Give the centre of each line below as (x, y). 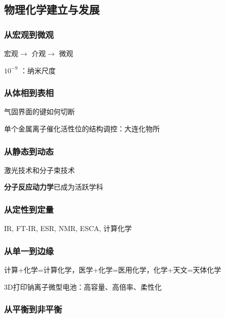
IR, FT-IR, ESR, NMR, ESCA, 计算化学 (68, 228)
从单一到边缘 (29, 251)
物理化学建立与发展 (52, 9)
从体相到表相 (29, 93)
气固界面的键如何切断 (39, 111)
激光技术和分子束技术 (39, 170)
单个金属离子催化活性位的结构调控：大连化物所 (82, 128)
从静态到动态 (29, 151)
